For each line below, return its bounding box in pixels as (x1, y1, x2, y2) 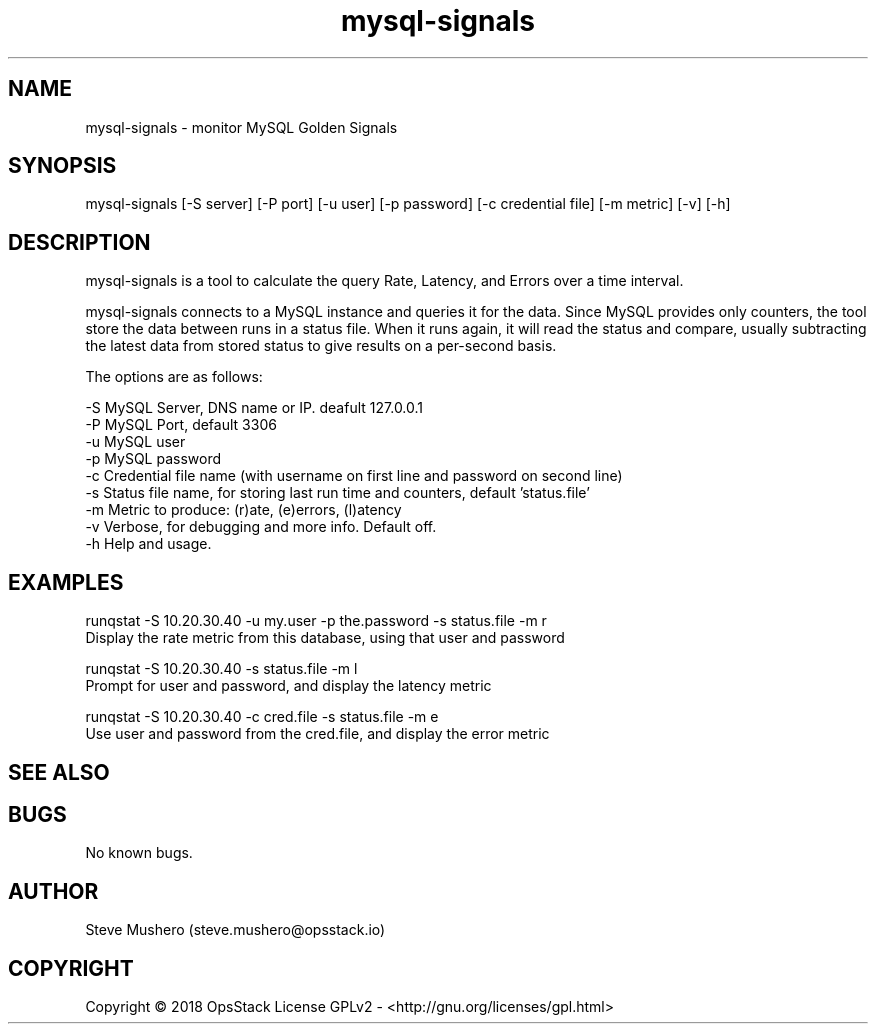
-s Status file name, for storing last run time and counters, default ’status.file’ (85, 484, 590, 502)
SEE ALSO (8, 759, 110, 785)
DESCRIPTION (8, 229, 151, 255)
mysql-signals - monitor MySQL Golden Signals (85, 118, 398, 136)
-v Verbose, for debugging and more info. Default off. (85, 518, 437, 536)
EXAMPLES (8, 569, 124, 595)
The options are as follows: (85, 368, 263, 386)
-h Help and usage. (85, 535, 212, 553)
